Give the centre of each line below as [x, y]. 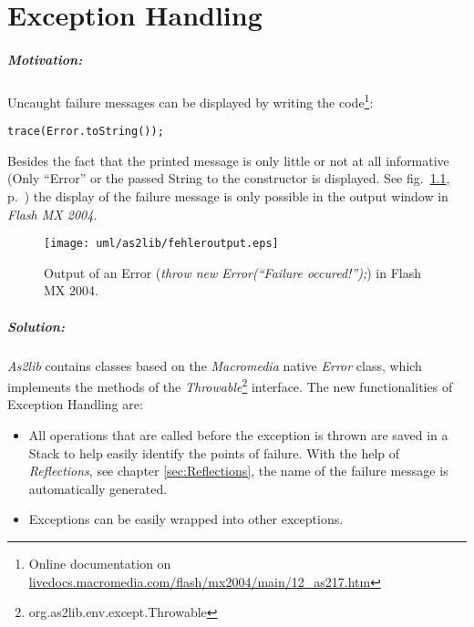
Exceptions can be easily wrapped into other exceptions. [186, 519]
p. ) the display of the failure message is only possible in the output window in [228, 196]
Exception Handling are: [75, 404]
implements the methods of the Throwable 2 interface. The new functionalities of [230, 385]
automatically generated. [98, 488]
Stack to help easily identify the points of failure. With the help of [214, 452]
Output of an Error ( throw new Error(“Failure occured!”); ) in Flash [233, 272]
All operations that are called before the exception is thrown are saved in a [238, 435]
